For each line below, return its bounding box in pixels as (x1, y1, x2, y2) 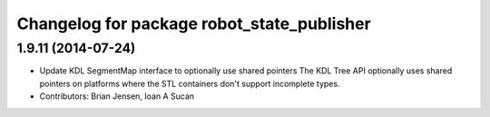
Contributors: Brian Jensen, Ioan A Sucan (39, 91, 195, 102)
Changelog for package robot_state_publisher (16, 14, 371, 34)
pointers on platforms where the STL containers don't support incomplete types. (39, 78, 340, 89)
